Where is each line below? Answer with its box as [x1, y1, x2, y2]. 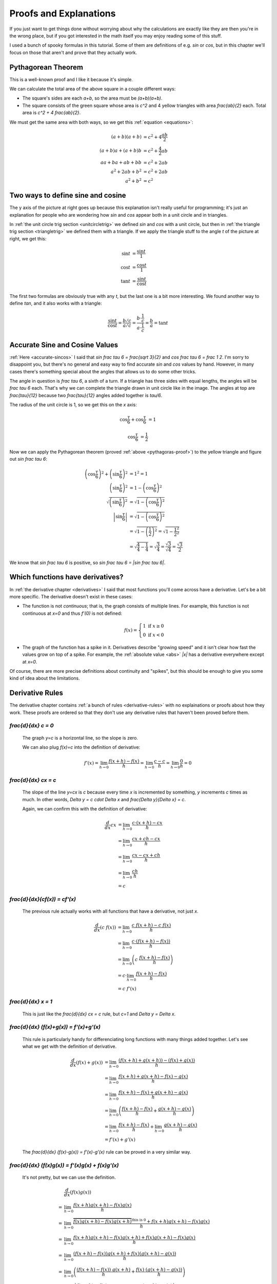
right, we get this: [9, 235, 47, 241]
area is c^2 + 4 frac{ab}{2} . [22, 109, 81, 116]
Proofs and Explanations [9, 8, 116, 19]
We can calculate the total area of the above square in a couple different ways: [9, 86, 176, 92]
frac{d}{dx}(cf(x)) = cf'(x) [9, 896, 76, 903]
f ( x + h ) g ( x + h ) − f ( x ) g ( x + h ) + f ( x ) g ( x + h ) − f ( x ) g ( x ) [73, 1234, 196, 1240]
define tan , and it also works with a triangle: [9, 300, 102, 307]
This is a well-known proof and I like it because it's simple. [9, 76, 133, 82]
